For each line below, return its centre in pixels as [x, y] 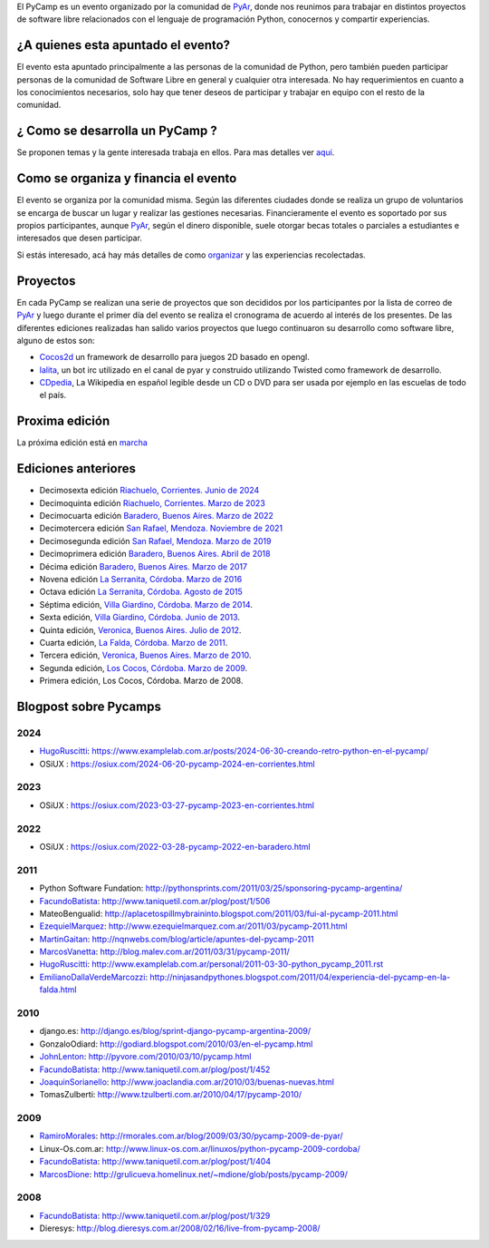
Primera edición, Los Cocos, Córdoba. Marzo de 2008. [141, 681]
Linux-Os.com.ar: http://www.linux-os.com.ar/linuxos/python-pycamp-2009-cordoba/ [200, 1148]
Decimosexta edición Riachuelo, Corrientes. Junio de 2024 [149, 491]
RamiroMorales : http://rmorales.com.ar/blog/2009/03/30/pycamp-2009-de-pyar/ [191, 1136]
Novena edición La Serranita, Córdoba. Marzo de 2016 [141, 580]
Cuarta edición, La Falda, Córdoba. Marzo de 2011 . [134, 642]
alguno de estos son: [56, 340]
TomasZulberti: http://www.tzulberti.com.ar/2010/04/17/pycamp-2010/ [171, 1095]
